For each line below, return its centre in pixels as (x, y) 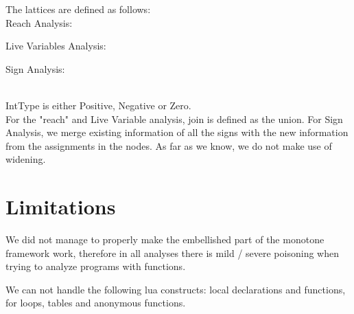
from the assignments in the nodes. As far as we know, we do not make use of (169, 145)
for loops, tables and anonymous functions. (96, 303)
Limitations (61, 206)
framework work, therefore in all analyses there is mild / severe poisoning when (172, 253)
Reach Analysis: (39, 22)
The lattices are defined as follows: (78, 9)
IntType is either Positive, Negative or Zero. (98, 105)
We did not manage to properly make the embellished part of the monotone (165, 239)
